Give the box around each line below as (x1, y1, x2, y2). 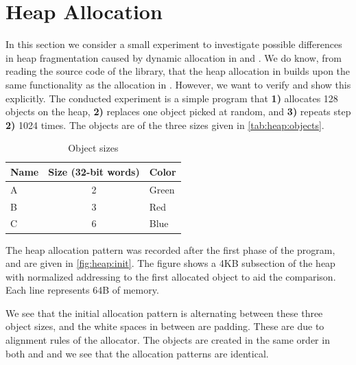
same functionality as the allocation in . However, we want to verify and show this (5, 77, 351, 91)
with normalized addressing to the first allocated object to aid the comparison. (5, 269, 336, 283)
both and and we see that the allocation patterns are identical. (5, 346, 269, 360)
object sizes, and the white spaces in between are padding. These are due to (5, 319, 324, 333)
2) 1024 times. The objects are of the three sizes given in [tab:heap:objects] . (5, 117, 324, 132)
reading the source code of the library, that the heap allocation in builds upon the (5, 64, 351, 78)
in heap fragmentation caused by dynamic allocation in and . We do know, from (5, 50, 342, 64)
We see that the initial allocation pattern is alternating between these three (5, 305, 323, 320)
